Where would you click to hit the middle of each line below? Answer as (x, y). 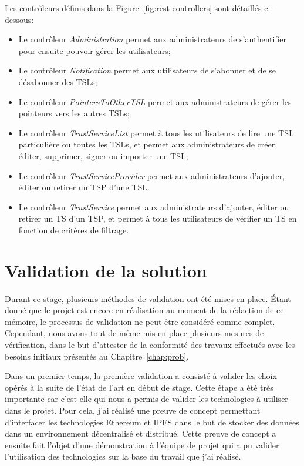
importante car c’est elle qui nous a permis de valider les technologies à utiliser (146, 399)
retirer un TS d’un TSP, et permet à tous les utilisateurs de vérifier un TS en (158, 218)
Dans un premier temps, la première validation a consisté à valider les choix (141, 376)
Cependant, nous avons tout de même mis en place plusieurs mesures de (134, 333)
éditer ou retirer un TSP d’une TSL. (84, 187)
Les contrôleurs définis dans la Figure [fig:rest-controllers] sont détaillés (133, 8)
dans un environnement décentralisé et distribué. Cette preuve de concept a (141, 433)
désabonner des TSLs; (58, 81)
